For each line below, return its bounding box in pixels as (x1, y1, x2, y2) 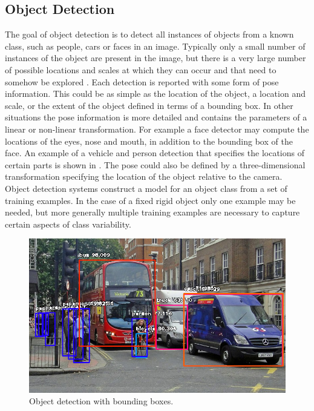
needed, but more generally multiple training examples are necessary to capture (5, 206, 300, 219)
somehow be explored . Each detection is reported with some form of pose (5, 75, 279, 88)
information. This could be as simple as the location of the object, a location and (5, 87, 306, 100)
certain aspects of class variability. (5, 217, 131, 230)
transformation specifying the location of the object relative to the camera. (5, 170, 283, 183)
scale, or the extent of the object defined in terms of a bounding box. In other (5, 99, 293, 111)
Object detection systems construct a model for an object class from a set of (5, 182, 287, 194)
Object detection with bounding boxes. (29, 395, 174, 407)
